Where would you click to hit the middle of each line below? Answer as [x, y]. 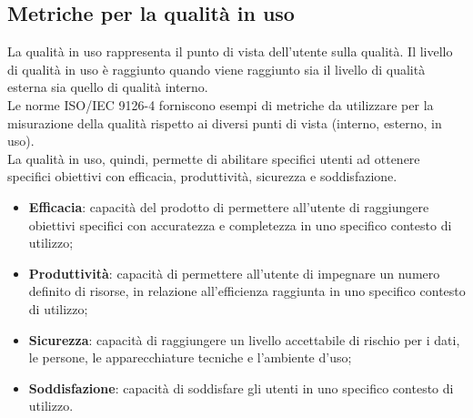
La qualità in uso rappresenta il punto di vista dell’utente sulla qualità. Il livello [230, 51]
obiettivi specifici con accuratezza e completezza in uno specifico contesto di [240, 224]
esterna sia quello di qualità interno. [108, 87]
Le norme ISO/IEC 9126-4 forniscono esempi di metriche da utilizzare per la [221, 104]
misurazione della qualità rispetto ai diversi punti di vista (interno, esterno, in [225, 122]
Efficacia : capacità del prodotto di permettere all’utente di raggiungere [229, 206]
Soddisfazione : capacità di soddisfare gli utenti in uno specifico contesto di [241, 387]
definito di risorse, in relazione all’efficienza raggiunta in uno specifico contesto [247, 291]
